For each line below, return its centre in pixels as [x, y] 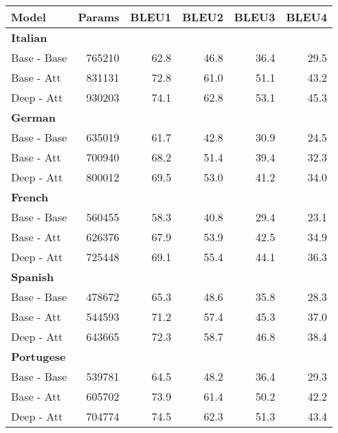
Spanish [33, 277]
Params [99, 17]
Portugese [38, 356]
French [30, 197]
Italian [29, 37]
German [33, 117]
